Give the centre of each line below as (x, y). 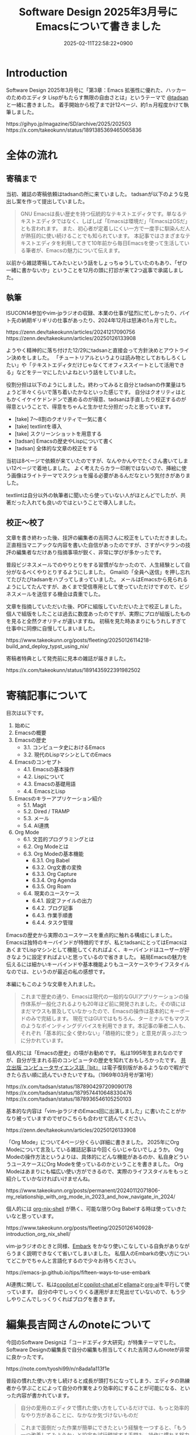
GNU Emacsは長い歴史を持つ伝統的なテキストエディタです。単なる (101, 214)
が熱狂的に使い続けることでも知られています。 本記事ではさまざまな (103, 235)
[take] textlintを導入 (38, 426)
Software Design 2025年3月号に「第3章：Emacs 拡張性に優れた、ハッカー (96, 90)
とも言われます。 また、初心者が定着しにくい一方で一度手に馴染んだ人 (105, 228)
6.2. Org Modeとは (46, 847)
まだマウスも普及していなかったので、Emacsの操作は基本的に (95, 1011)
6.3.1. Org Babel (51, 861)
